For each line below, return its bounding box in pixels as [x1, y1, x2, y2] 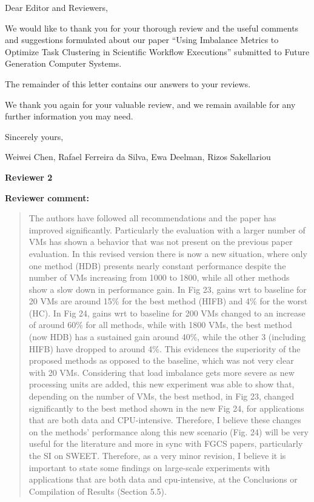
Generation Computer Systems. [5, 57, 122, 70]
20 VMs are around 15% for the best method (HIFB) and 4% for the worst [28, 295, 308, 307]
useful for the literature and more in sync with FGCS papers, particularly [28, 437, 303, 450]
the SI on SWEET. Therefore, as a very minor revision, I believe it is [28, 449, 286, 461]
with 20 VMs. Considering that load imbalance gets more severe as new [28, 366, 295, 378]
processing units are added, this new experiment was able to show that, [28, 378, 295, 390]
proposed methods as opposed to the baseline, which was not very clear [28, 354, 294, 367]
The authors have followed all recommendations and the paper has [28, 212, 276, 224]
